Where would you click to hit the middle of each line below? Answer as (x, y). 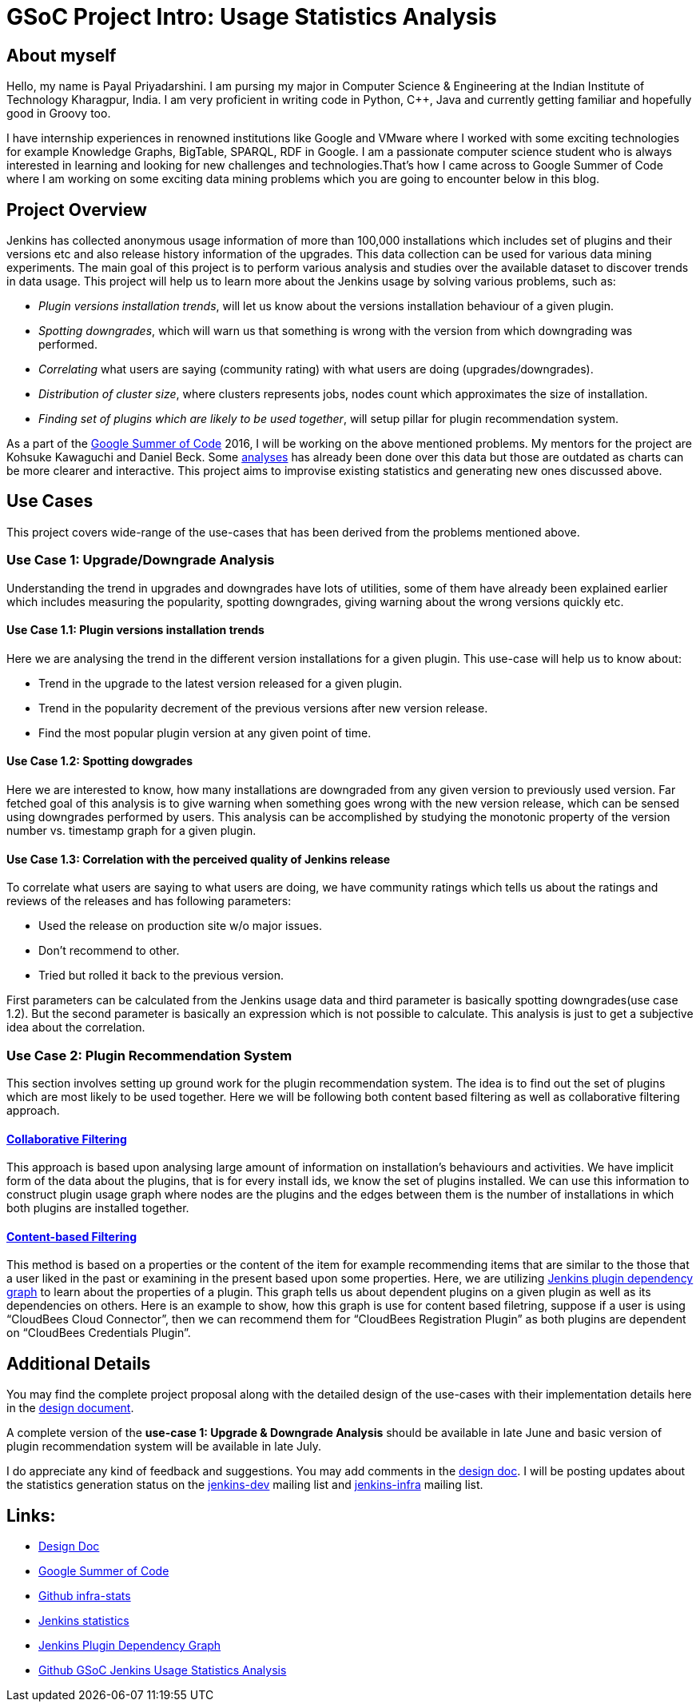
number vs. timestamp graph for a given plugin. (131, 831)
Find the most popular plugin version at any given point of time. (205, 732)
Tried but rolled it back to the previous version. (161, 976)
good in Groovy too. (59, 114)
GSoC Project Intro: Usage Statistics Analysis (252, 17)
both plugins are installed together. (98, 1208)
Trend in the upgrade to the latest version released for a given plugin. (221, 683)
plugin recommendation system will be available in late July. (164, 1447)
